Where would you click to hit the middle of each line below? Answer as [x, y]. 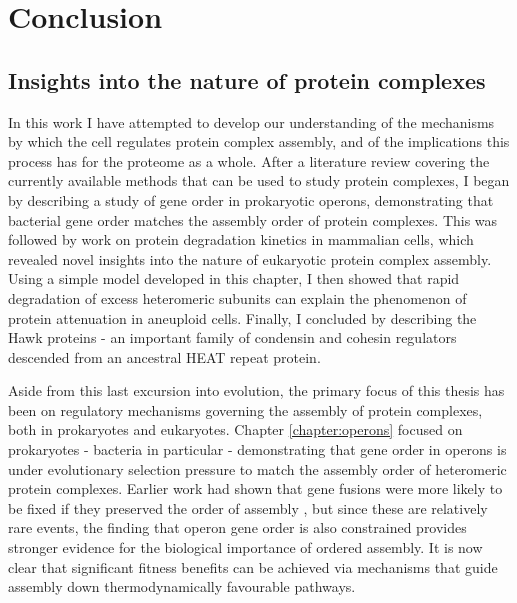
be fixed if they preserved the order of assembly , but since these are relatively [248, 507]
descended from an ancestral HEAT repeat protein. [164, 356]
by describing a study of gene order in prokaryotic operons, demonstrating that [251, 199]
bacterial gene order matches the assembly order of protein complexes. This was [253, 219]
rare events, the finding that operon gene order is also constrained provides [237, 527]
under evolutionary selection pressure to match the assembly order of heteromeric [257, 468]
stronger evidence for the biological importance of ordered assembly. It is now [245, 547]
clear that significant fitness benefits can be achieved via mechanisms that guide [253, 566]
